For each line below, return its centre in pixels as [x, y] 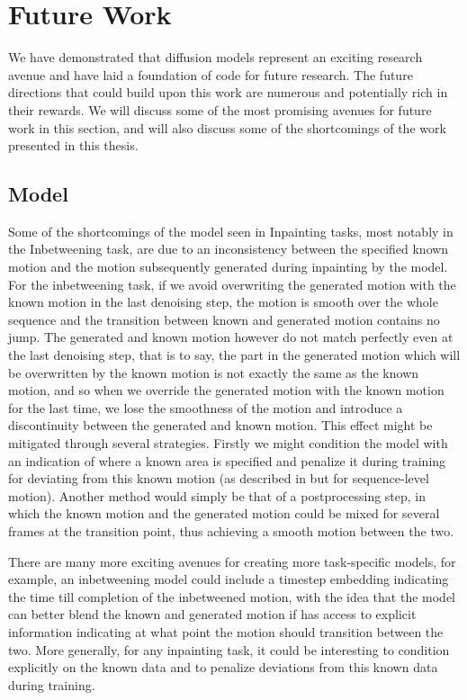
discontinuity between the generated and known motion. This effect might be [220, 425]
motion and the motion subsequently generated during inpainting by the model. [228, 267]
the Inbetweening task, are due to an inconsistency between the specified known [229, 249]
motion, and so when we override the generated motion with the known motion [226, 390]
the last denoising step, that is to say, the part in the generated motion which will [234, 355]
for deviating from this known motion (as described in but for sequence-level [219, 478]
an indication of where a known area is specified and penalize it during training [227, 460]
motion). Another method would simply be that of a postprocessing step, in [217, 495]
